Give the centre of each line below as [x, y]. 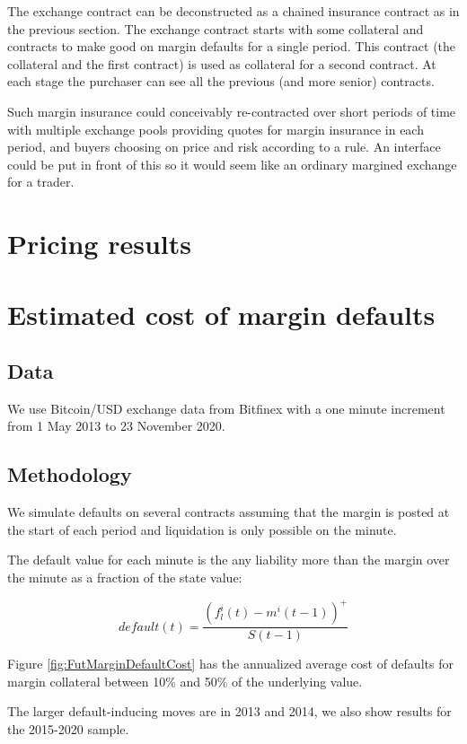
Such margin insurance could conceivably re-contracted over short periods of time [232, 111]
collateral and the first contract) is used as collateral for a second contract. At [222, 63]
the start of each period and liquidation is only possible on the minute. [202, 529]
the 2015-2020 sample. [68, 728]
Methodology [70, 474]
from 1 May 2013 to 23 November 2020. [116, 426]
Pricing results [99, 244]
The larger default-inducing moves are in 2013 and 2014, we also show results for [229, 711]
